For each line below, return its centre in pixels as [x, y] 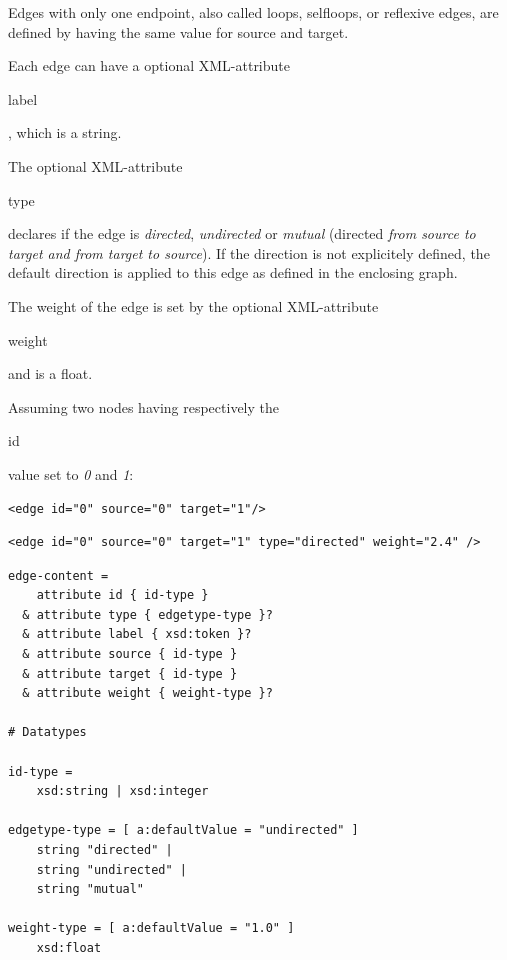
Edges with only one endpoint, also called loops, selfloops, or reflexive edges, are [253, 12]
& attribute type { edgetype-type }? [147, 614]
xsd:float [69, 947]
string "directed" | [104, 850]
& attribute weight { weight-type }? [147, 693]
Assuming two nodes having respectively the [143, 406]
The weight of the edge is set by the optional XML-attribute [193, 305]
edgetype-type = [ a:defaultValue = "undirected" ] [183, 830]
